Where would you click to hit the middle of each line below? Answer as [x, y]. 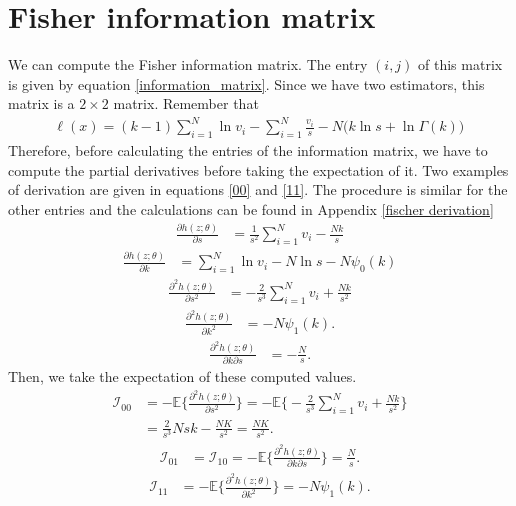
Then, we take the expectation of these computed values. [182, 375]
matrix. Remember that [186, 103]
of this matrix [460, 64]
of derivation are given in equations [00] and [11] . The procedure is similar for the [258, 189]
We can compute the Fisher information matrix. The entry [188, 64]
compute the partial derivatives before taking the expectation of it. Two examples [258, 169]
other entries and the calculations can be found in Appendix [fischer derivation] [251, 209]
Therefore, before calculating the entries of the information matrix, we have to [248, 150]
